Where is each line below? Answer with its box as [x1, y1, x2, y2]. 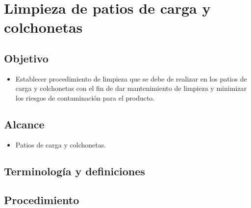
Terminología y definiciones [4, 163, 145, 178]
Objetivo [4, 50, 49, 65]
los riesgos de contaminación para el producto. [15, 92, 155, 103]
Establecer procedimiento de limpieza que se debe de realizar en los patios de [15, 73, 247, 83]
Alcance [4, 116, 45, 131]
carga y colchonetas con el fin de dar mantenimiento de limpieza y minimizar [15, 83, 247, 93]
